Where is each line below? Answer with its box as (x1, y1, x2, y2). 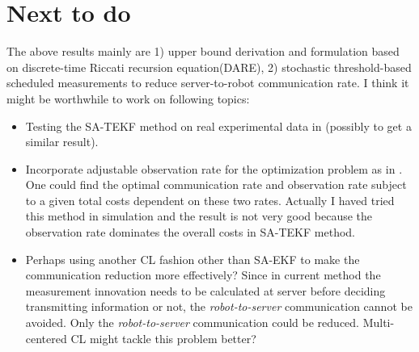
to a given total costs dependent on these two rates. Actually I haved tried (25, 191, 395, 208)
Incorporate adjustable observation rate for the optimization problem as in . (25, 160, 403, 177)
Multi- (362, 314, 395, 331)
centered (25, 329, 67, 346)
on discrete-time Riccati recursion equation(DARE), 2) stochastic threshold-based (6, 58, 412, 75)
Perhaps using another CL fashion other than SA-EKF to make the (25, 250, 360, 267)
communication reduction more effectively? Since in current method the (25, 266, 381, 283)
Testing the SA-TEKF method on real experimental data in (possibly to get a (25, 117, 412, 134)
